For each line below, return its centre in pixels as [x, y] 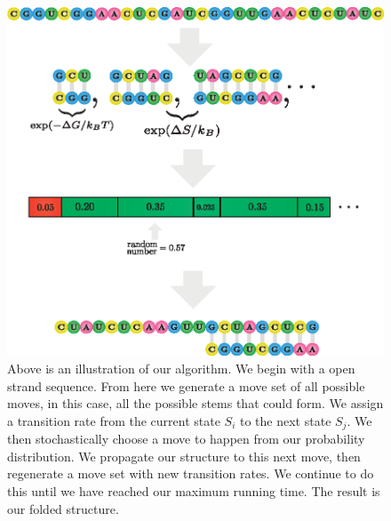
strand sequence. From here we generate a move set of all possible [186, 385]
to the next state [286, 420]
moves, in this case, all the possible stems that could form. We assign [195, 403]
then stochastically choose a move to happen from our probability [186, 439]
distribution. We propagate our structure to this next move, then [184, 456]
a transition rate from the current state [114, 420]
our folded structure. [63, 508]
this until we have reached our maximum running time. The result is [194, 491]
